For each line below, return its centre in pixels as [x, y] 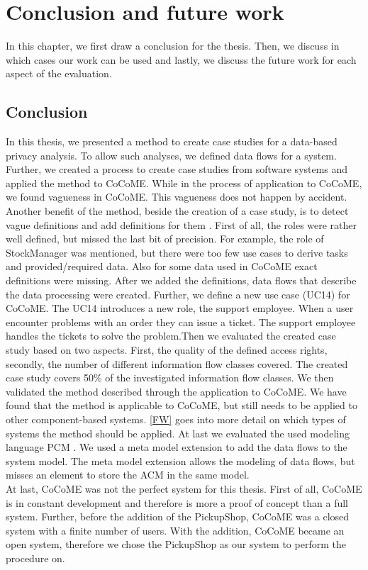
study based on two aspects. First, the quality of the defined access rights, [167, 350]
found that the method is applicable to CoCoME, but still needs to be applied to [182, 405]
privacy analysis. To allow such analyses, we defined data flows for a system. [171, 155]
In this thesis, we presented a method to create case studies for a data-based [172, 141]
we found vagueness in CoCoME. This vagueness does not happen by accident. [177, 197]
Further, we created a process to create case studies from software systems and [177, 169]
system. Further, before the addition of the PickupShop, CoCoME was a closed [178, 516]
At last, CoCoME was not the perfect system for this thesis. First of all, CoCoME [184, 488]
